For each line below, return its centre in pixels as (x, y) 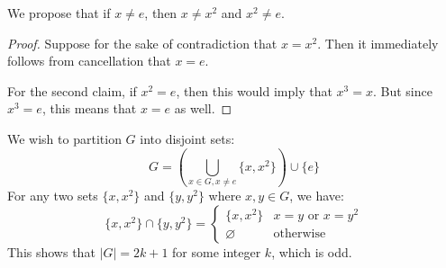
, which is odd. (312, 251)
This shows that (51, 251)
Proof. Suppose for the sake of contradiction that (142, 43)
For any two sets (53, 196)
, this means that (89, 108)
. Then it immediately (378, 43)
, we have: (317, 196)
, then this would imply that (254, 90)
